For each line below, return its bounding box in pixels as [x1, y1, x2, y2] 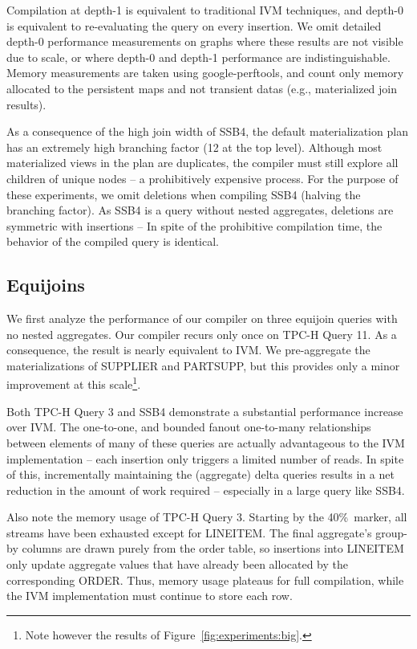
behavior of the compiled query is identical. [6, 233, 220, 250]
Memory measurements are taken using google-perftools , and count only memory [6, 64, 404, 81]
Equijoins [6, 272, 85, 297]
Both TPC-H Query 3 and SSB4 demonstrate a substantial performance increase [6, 402, 403, 419]
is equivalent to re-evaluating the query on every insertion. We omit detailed [6, 17, 382, 34]
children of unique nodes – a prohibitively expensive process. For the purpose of [6, 169, 399, 186]
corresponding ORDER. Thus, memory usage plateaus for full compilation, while [6, 571, 404, 588]
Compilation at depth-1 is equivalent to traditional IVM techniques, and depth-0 [6, 2, 403, 18]
